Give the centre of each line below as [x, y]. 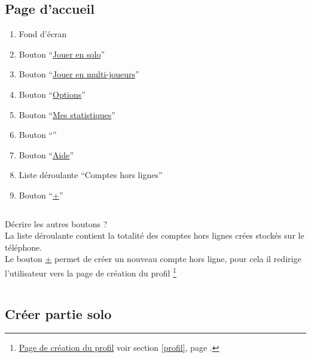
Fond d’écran [43, 34]
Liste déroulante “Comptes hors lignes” [91, 175]
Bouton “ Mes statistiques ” [67, 114]
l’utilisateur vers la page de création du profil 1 [91, 272]
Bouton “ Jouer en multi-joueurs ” [79, 74]
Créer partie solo [58, 313]
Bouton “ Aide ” [46, 154]
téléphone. [24, 247]
